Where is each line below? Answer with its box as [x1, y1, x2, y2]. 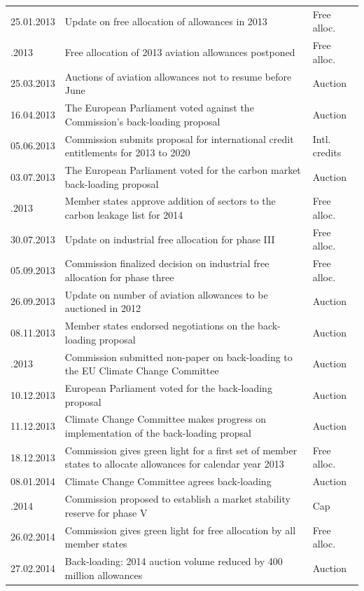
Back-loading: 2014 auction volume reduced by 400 [64, 554, 283, 569]
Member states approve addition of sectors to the [64, 193, 276, 208]
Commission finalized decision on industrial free [64, 256, 269, 271]
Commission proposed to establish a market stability [64, 491, 290, 506]
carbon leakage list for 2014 [64, 207, 183, 222]
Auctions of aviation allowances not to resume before [64, 69, 292, 83]
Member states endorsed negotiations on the [64, 318, 255, 333]
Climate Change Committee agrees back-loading [64, 474, 272, 489]
